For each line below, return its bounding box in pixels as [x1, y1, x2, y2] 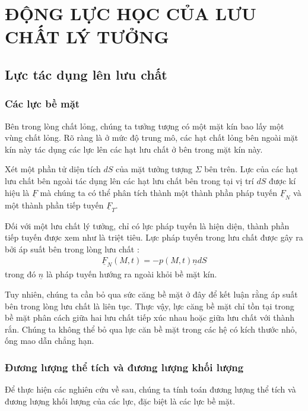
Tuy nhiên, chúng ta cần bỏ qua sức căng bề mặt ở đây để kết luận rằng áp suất [5, 287, 298, 300]
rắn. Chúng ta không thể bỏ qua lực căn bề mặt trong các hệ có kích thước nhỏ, [5, 323, 297, 335]
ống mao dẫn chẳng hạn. [5, 334, 94, 347]
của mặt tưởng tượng [115, 163, 193, 175]
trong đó [5, 268, 36, 280]
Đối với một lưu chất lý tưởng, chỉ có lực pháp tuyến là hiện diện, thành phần [5, 219, 290, 232]
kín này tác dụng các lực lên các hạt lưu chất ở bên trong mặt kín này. [5, 143, 263, 155]
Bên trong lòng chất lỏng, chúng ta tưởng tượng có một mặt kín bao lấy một [5, 119, 284, 132]
